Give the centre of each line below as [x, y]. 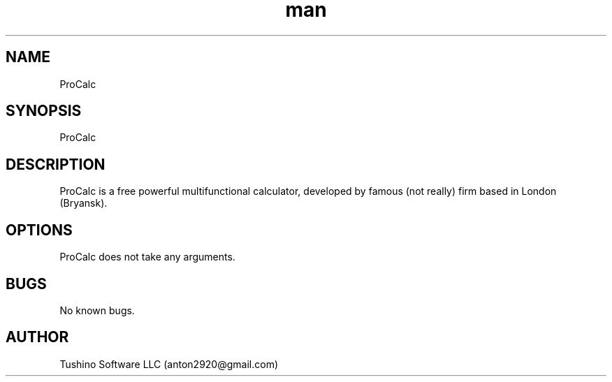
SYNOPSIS [44, 111]
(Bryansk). [83, 203]
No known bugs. [97, 310]
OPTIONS [39, 230]
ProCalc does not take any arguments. [147, 257]
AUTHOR [37, 337]
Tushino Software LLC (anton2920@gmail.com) [169, 364]
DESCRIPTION [56, 164]
